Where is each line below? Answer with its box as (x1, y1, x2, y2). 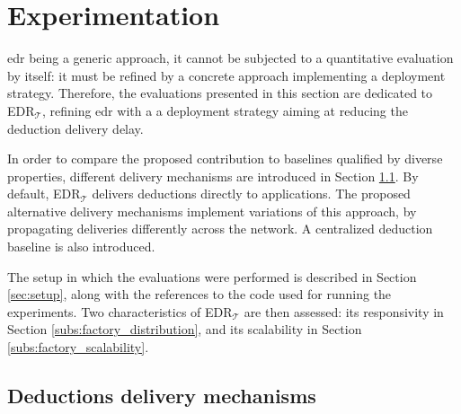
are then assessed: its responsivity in (244, 302, 444, 321)
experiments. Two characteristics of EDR (7, 302, 233, 321)
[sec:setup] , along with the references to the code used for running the (7, 285, 392, 304)
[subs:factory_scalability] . (7, 338, 149, 357)
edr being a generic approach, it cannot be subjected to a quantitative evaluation (7, 48, 454, 67)
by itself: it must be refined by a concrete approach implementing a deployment (7, 66, 446, 84)
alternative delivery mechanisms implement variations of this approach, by (7, 201, 417, 220)
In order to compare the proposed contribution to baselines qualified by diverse (7, 149, 443, 168)
